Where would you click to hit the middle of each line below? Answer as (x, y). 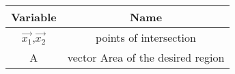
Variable (34, 17)
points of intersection (146, 37)
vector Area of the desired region (146, 57)
